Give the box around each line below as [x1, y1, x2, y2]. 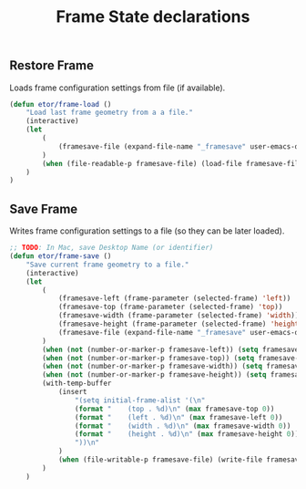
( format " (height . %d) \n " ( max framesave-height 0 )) [74, 430, 300, 439]
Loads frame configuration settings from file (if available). [9, 82, 226, 93]
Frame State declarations [56, 6, 250, 27]
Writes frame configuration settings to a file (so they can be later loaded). [9, 225, 285, 236]
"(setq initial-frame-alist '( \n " [74, 395, 206, 405]
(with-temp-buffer [42, 379, 112, 389]
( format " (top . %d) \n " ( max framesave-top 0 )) [74, 404, 275, 413]
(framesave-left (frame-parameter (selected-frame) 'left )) [57, 294, 291, 303]
